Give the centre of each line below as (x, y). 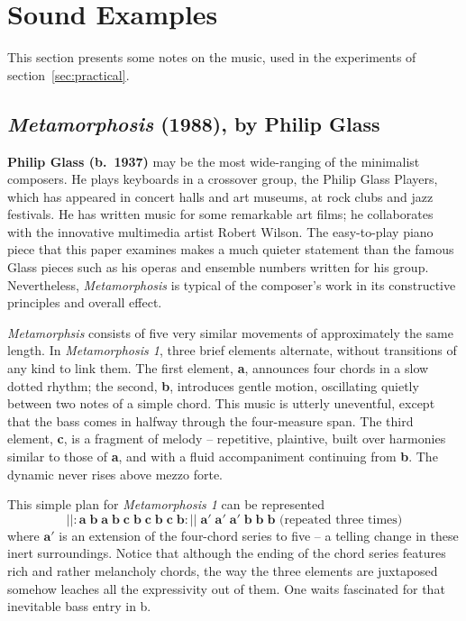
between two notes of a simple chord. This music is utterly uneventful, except (221, 403)
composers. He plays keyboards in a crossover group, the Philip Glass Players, (223, 179)
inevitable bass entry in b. (79, 606)
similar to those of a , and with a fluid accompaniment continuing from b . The (223, 457)
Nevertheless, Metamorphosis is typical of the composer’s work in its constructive (232, 284)
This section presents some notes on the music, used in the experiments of (212, 57)
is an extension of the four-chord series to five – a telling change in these (259, 535)
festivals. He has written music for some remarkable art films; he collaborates (220, 214)
